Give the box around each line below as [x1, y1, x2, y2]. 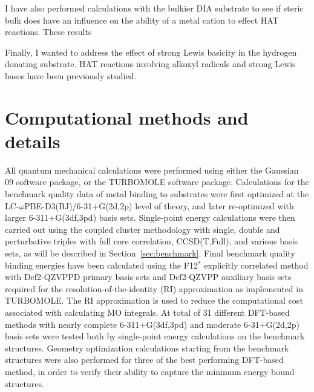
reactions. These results [5, 25, 92, 38]
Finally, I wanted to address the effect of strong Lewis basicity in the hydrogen [5, 45, 297, 58]
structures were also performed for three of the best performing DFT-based [5, 353, 284, 366]
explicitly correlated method [204, 258, 309, 271]
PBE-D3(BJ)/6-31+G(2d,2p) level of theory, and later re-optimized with [24, 199, 294, 212]
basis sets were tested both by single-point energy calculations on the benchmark [5, 330, 305, 342]
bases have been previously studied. [5, 69, 137, 82]
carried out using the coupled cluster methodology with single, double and [5, 223, 280, 235]
